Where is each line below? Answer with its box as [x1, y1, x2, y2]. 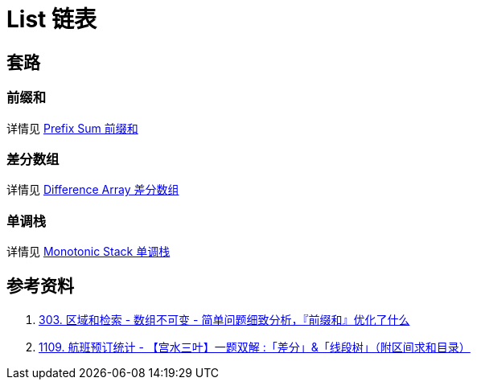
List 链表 [6, 6, 97, 33]
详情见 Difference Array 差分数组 [6, 183, 179, 197]
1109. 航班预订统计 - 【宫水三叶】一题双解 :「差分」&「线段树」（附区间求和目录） [39, 339, 471, 354]
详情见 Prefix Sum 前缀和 [6, 121, 138, 135]
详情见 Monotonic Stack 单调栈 [6, 244, 171, 259]
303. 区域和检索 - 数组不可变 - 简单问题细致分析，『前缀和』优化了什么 [39, 312, 410, 326]
